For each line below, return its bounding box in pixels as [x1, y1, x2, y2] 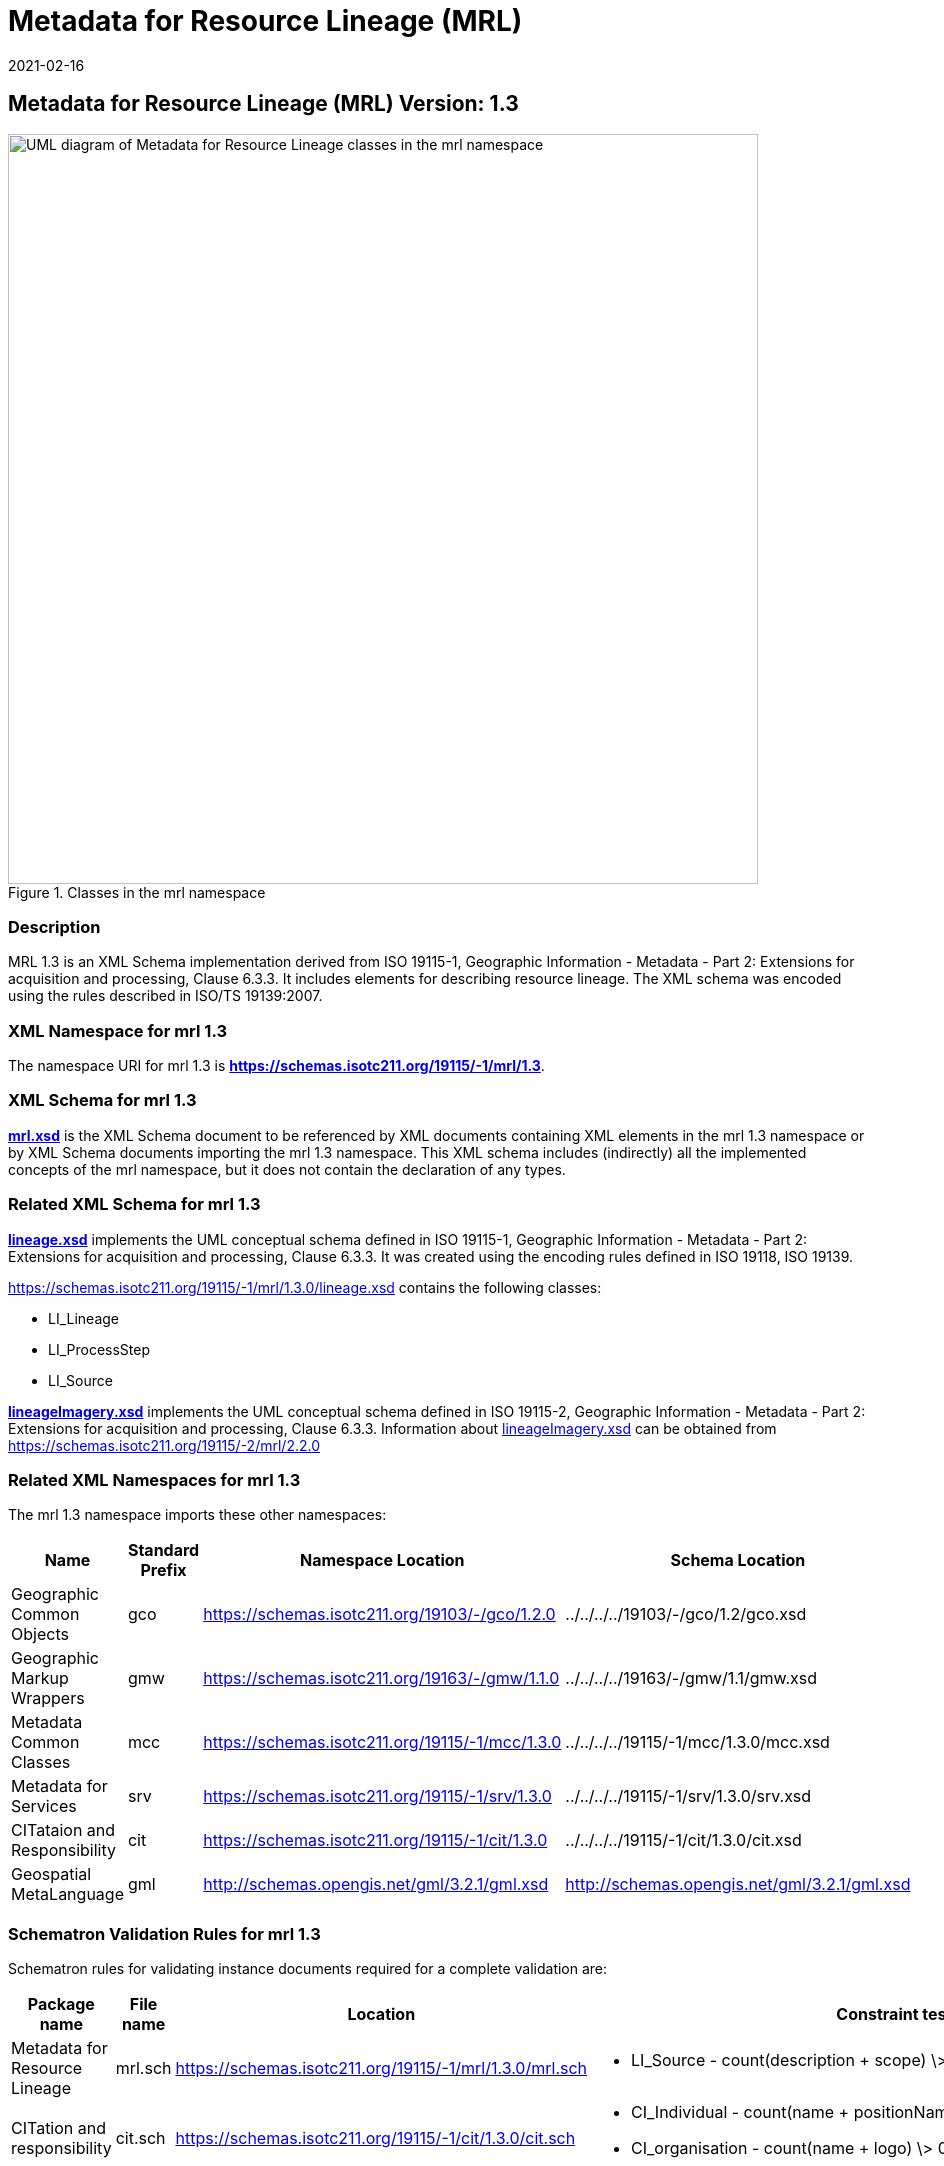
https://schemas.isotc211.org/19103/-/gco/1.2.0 [203, 1604, 556, 1625]
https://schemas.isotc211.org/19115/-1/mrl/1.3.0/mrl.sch [175, 2058, 588, 2079]
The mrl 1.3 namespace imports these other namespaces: [8, 1506, 387, 1524]
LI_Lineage [48, 1309, 120, 1327]
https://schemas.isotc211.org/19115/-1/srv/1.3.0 [203, 1786, 552, 1807]
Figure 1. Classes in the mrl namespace [8, 883, 266, 901]
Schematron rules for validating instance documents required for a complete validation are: [8, 1960, 608, 1978]
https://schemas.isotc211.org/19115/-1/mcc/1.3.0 [203, 1732, 562, 1753]
